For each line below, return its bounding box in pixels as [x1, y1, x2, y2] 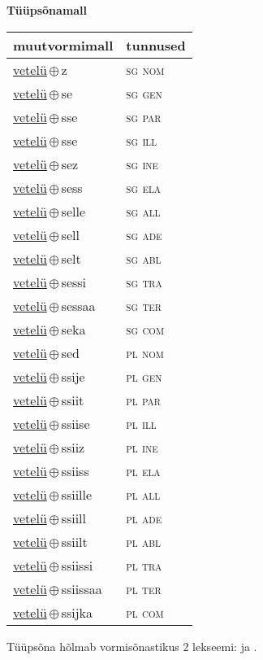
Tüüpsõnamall [6, 2, 88, 18]
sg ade [126, 225, 162, 244]
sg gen [126, 83, 162, 103]
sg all [126, 201, 161, 221]
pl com [126, 602, 164, 622]
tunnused [126, 35, 186, 55]
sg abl [126, 248, 162, 268]
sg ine [126, 154, 159, 173]
